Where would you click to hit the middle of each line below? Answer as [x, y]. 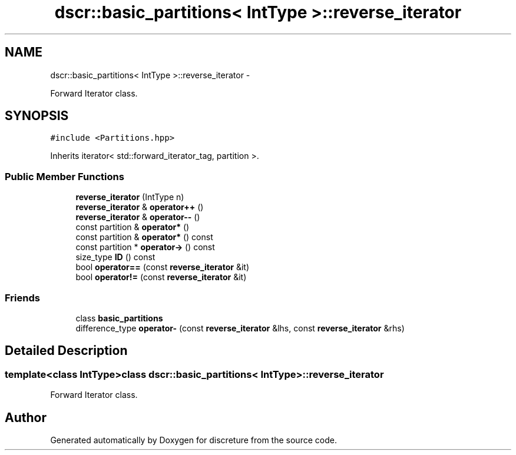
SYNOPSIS [37, 116]
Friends [22, 298]
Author [26, 417]
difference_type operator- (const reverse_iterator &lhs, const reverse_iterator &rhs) [240, 328]
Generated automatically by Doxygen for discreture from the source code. [193, 440]
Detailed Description [66, 351]
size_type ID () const [115, 257]
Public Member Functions [64, 176]
